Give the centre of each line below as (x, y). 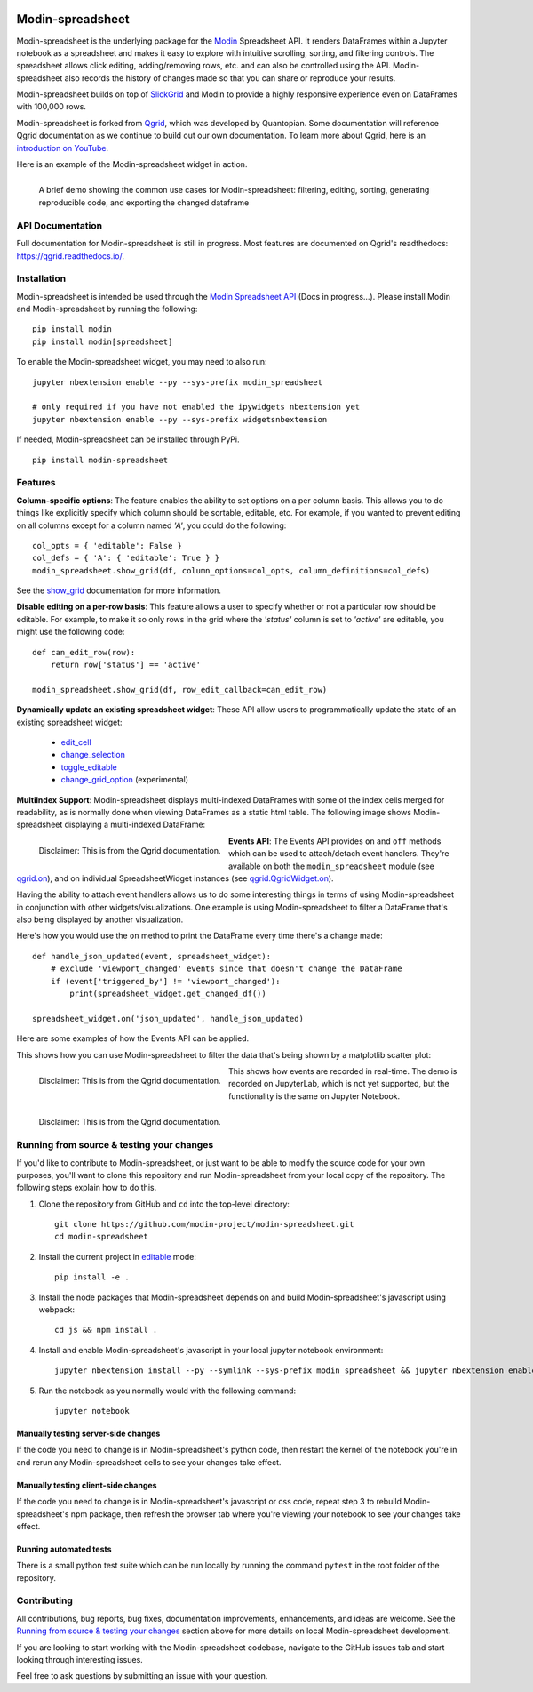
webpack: (57, 1310)
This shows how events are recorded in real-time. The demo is (342, 1071)
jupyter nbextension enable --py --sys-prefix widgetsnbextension (180, 419)
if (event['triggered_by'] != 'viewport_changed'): (165, 981)
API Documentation (60, 225)
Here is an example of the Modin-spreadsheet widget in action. (132, 164)
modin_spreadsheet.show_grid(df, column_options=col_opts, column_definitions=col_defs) (231, 570)
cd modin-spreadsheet (101, 1237)
